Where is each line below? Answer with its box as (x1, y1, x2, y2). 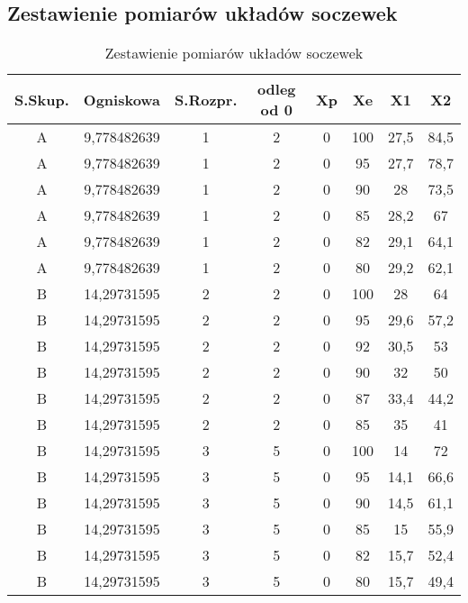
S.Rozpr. (175, 88, 238, 110)
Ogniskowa (83, 88, 161, 110)
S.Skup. (14, 88, 69, 110)
